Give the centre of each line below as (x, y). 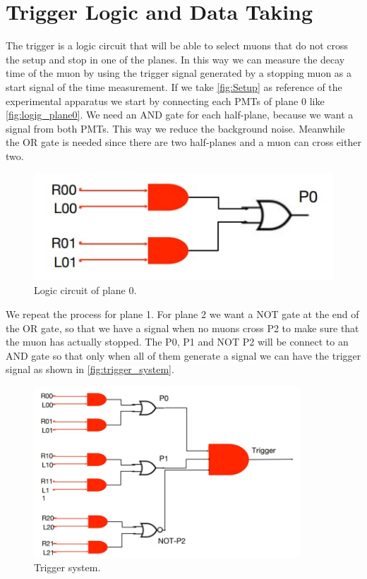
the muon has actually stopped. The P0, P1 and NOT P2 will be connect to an (177, 342)
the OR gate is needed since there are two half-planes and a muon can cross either (183, 142)
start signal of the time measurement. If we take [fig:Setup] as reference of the (174, 86)
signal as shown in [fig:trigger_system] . (90, 369)
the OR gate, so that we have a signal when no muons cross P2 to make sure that (182, 328)
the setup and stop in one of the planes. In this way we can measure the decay (175, 59)
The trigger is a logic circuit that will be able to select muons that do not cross (177, 45)
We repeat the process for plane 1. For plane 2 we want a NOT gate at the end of (182, 313)
